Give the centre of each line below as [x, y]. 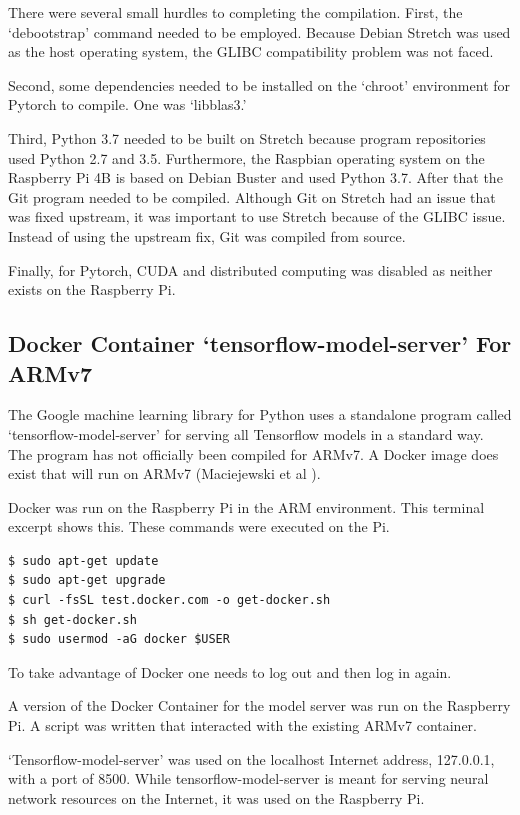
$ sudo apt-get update [83, 560]
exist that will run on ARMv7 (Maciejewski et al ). [164, 473]
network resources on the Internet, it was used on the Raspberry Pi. [216, 797]
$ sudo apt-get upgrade [87, 580]
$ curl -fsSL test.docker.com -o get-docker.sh [169, 600]
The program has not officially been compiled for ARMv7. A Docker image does [253, 453]
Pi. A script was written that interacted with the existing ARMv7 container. [242, 725]
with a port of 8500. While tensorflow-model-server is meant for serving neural [248, 778]
